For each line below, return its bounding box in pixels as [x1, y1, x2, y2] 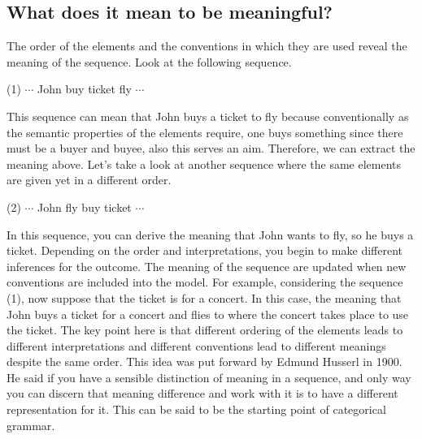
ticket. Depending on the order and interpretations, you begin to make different [7, 242, 402, 259]
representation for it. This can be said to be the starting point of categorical [7, 401, 386, 418]
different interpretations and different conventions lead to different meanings [7, 337, 386, 354]
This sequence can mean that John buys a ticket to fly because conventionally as [7, 107, 409, 124]
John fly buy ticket [37, 198, 132, 215]
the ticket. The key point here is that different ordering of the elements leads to [7, 321, 403, 338]
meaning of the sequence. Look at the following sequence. [7, 53, 292, 70]
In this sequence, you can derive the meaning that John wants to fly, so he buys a [7, 226, 414, 243]
